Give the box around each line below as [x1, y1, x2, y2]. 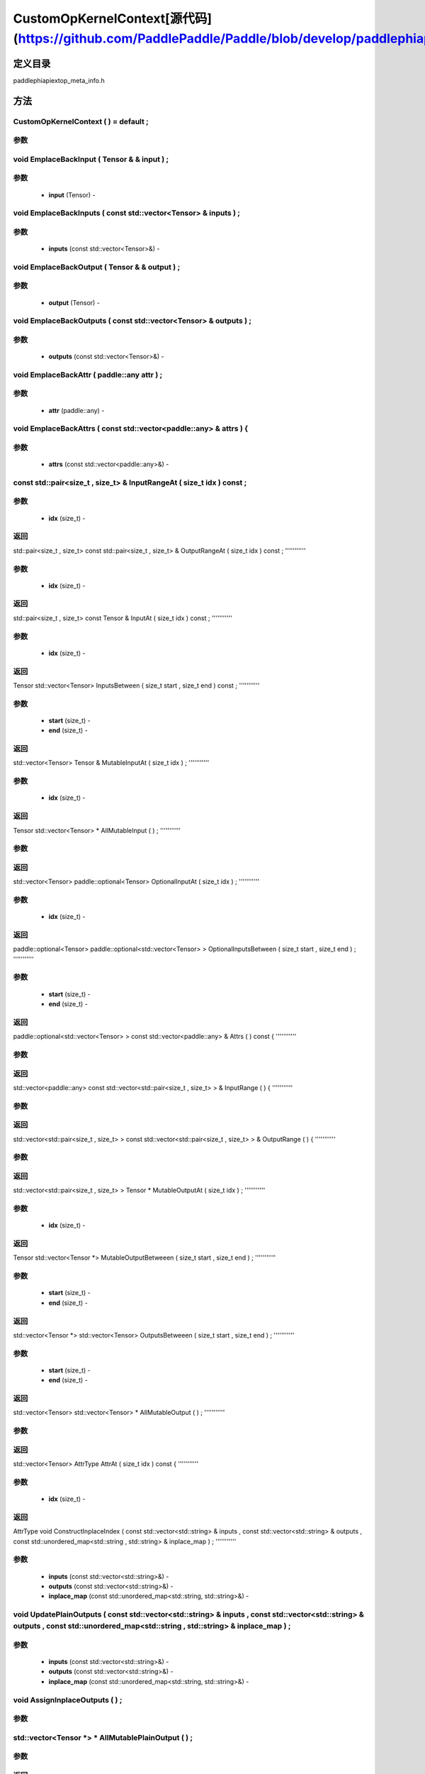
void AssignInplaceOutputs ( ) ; [13, 1695, 123, 1704]
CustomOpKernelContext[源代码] [13, 11, 212, 26]
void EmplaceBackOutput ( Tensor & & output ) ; [13, 262, 181, 272]
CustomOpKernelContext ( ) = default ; [13, 116, 149, 126]
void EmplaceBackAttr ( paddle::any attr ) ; [13, 370, 163, 380]
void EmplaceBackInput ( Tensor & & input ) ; [13, 154, 169, 164]
